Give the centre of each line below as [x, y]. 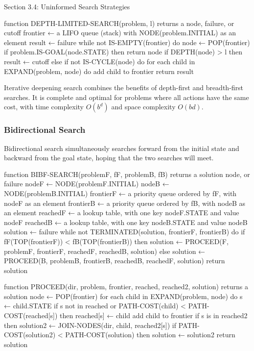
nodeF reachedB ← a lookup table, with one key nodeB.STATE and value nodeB [126, 222]
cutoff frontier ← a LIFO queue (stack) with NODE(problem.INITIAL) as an [120, 33]
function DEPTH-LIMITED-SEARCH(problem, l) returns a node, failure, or [119, 23]
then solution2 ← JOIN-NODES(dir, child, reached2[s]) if [90, 325]
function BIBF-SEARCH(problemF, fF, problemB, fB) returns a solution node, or [127, 174]
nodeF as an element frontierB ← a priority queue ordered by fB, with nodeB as [125, 203]
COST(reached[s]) [31, 315]
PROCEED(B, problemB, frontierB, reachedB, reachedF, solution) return [115, 261]
